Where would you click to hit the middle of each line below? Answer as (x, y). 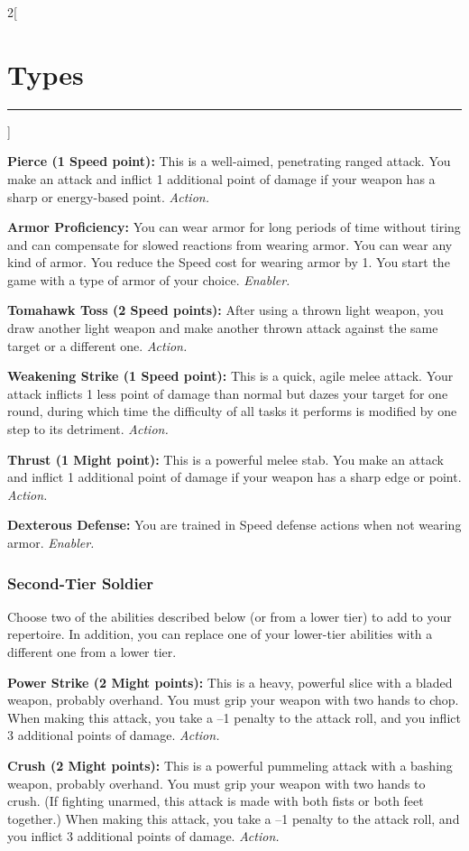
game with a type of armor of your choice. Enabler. (149, 279)
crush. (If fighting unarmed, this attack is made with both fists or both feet (216, 801)
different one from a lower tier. (92, 652)
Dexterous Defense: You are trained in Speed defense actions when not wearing (234, 525)
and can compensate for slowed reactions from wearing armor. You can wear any (230, 244)
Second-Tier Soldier (81, 583)
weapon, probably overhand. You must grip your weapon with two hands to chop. (233, 700)
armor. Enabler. (51, 542)
